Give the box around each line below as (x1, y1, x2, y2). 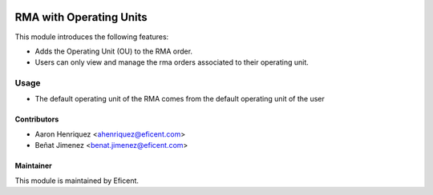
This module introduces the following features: (14, 32, 169, 42)
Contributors (14, 114, 59, 124)
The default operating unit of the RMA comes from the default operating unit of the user (34, 94, 325, 104)
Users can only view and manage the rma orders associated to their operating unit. (34, 58, 309, 67)
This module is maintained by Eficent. (14, 176, 140, 185)
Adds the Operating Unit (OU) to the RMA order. (34, 46, 192, 56)
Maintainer (14, 161, 52, 171)
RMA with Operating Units (14, 10, 148, 24)
